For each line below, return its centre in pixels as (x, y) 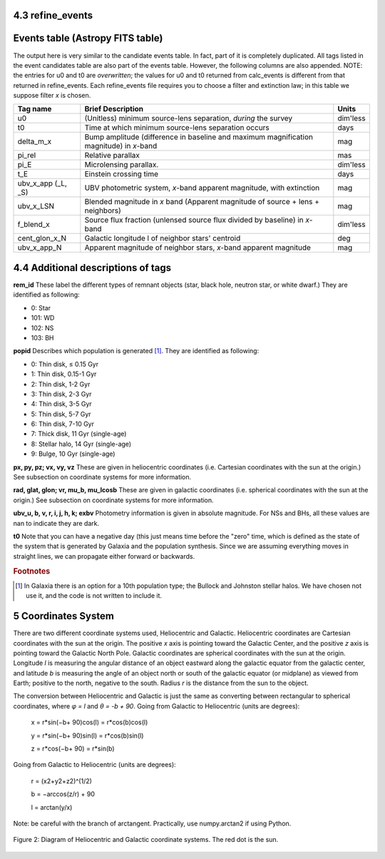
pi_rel (27, 156)
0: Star (41, 307)
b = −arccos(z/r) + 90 (63, 794)
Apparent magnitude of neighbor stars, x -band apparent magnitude (198, 248)
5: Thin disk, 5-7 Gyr (61, 414)
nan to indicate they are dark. (56, 523)
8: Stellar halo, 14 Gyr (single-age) (81, 444)
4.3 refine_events (53, 15)
